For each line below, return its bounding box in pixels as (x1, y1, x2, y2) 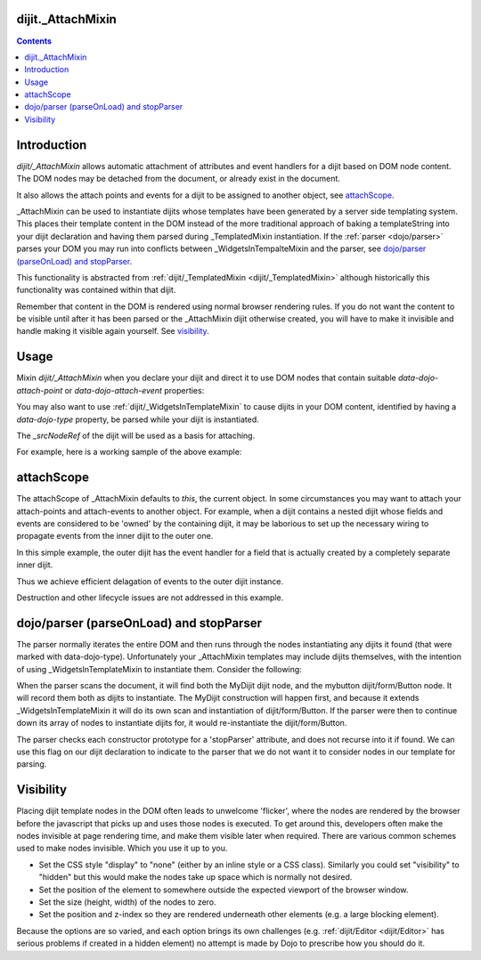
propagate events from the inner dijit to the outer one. (16, 531, 214, 541)
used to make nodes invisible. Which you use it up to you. (16, 842, 228, 854)
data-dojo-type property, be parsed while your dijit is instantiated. (16, 414, 260, 425)
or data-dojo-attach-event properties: (64, 385, 205, 395)
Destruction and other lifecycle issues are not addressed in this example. (16, 592, 284, 603)
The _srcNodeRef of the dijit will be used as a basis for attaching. (16, 430, 256, 441)
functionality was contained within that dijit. (16, 285, 176, 296)
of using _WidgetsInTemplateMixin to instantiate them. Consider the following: (16, 663, 302, 674)
